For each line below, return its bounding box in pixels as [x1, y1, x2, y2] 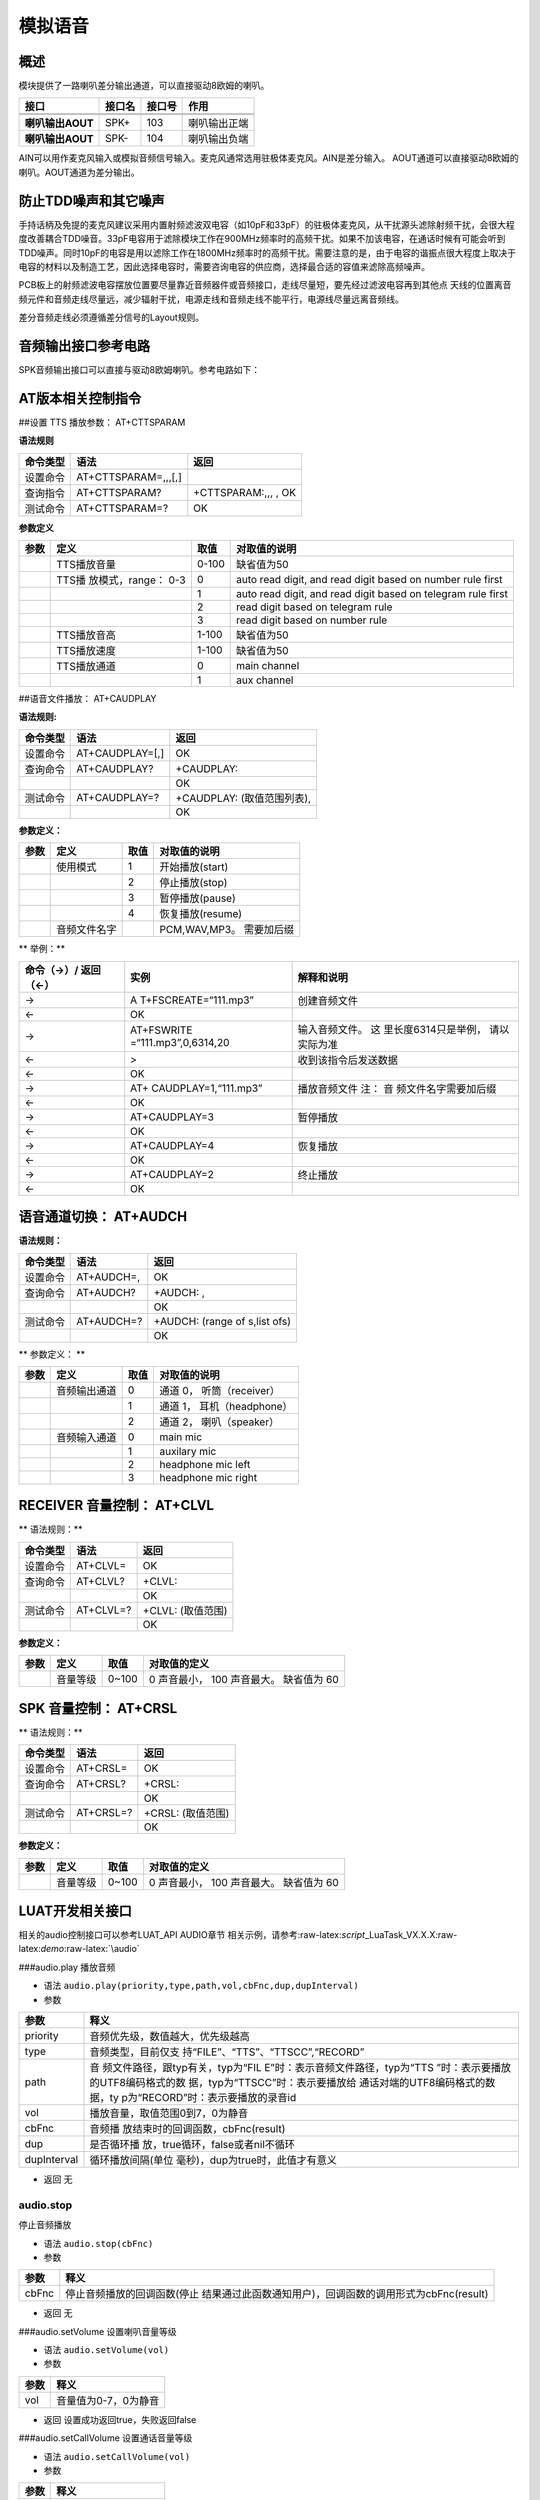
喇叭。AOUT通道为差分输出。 [18, 166, 140, 178]
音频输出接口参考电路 [18, 337, 150, 354]
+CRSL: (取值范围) [143, 1806, 230, 1820]
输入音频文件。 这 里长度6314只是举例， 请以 [297, 1022, 510, 1036]
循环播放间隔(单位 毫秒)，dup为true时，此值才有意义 [89, 2153, 337, 2167]
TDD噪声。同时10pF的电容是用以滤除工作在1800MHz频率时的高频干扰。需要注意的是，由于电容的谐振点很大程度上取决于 [18, 246, 517, 259]
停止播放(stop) [159, 876, 228, 890]
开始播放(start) [159, 860, 229, 874]
